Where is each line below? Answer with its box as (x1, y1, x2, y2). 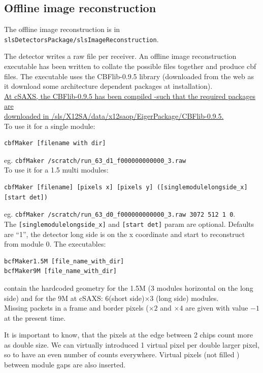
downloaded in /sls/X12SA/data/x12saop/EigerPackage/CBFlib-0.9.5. (4, 111, 224, 121)
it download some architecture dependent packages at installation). (4, 81, 213, 91)
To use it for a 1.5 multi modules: (4, 164, 109, 175)
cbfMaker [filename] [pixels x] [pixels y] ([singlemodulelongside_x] (4, 184, 248, 191)
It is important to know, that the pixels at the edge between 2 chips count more (4, 329, 253, 340)
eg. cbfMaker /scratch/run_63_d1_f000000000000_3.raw (4, 154, 186, 165)
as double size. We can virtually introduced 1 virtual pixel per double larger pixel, (4, 339, 259, 350)
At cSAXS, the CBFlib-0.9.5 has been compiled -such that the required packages (4, 90, 255, 101)
